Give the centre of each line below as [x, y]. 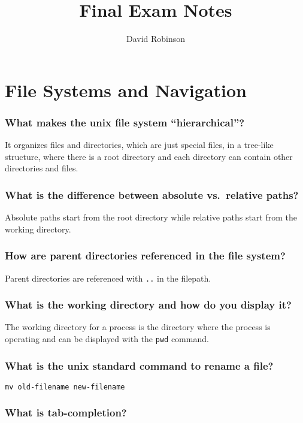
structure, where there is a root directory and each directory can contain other [149, 156]
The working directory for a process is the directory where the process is [138, 327]
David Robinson [156, 39]
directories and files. [42, 168]
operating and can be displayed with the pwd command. [107, 339]
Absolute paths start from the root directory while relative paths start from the [151, 217]
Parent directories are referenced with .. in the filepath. [108, 278]
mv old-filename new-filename [65, 387]
